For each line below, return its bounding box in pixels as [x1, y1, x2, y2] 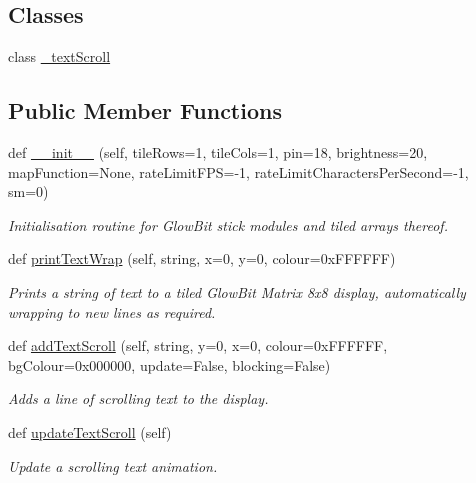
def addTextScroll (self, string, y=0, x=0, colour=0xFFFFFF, [8, 335, 388, 356]
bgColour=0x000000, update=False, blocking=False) [8, 354, 331, 375]
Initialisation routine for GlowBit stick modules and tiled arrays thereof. [8, 214, 448, 235]
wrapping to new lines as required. [8, 301, 216, 322]
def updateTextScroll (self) [8, 421, 172, 442]
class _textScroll [8, 46, 111, 67]
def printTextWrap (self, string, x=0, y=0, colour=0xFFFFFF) [8, 248, 396, 269]
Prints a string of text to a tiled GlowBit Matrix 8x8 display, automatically [8, 281, 466, 302]
